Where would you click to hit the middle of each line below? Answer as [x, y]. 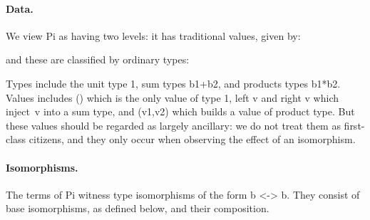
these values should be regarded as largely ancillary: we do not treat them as [173, 125]
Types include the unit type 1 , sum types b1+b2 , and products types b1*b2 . [173, 83]
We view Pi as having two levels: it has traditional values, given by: [153, 35]
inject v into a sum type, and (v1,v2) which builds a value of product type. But [180, 111]
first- [354, 125]
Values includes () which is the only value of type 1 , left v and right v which [173, 97]
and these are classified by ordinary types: [98, 59]
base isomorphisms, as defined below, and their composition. [138, 208]
